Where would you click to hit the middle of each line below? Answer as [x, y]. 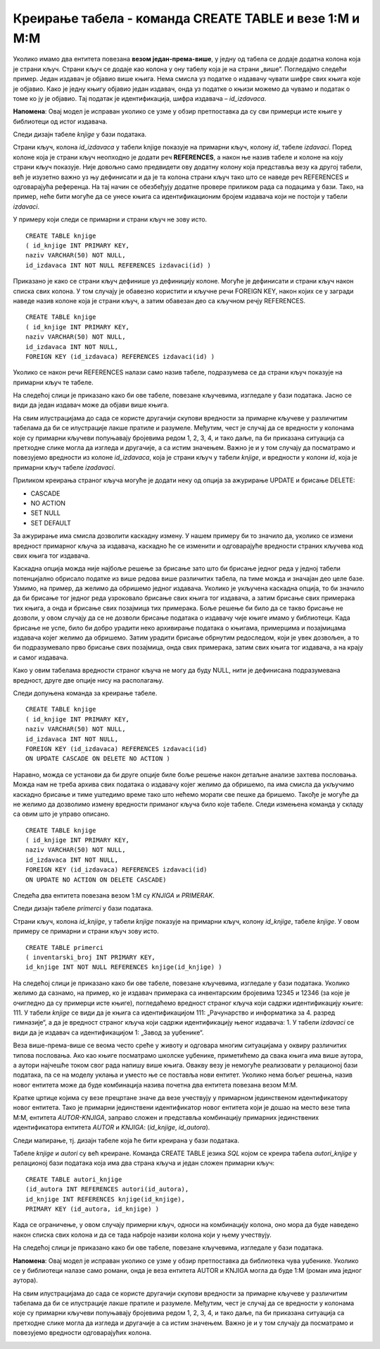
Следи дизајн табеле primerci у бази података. [83, 908]
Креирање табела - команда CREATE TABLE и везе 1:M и [186, 18]
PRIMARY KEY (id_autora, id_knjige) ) [93, 1209]
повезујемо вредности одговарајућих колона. [82, 1333]
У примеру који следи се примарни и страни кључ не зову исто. [110, 219]
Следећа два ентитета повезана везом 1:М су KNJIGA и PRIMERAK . [114, 896]
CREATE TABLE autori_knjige [74, 1179]
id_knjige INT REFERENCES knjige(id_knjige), [106, 1199]
